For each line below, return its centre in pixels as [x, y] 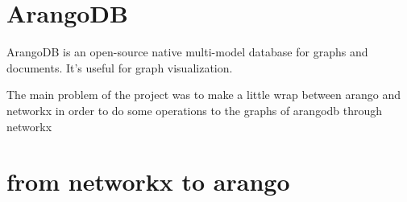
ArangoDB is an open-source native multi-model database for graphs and [187, 52]
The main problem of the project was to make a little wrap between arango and [204, 95]
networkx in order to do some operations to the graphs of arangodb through [195, 110]
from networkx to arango [148, 181]
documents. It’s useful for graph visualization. [120, 67]
